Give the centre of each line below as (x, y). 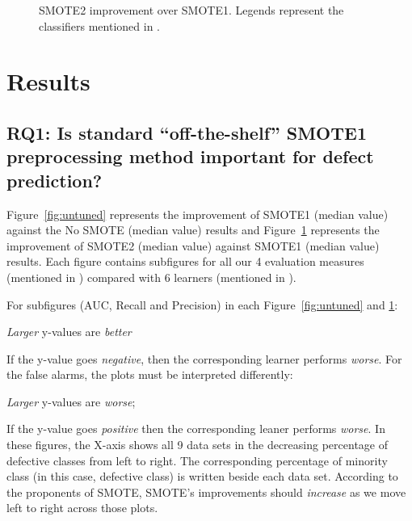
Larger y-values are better (69, 332)
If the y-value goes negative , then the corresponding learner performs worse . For (204, 358)
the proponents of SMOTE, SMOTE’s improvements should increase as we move (206, 492)
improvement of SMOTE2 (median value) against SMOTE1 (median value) (193, 245)
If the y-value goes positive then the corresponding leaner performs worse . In (196, 429)
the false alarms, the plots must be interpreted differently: (150, 374)
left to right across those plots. (82, 508)
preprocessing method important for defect (190, 156)
